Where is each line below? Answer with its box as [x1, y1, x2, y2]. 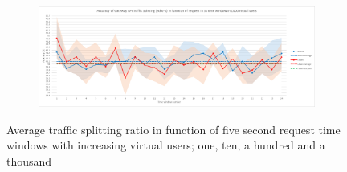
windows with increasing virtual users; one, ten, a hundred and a [6, 137, 325, 154]
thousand [6, 153, 52, 170]
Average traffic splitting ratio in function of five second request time [6, 121, 341, 137]
